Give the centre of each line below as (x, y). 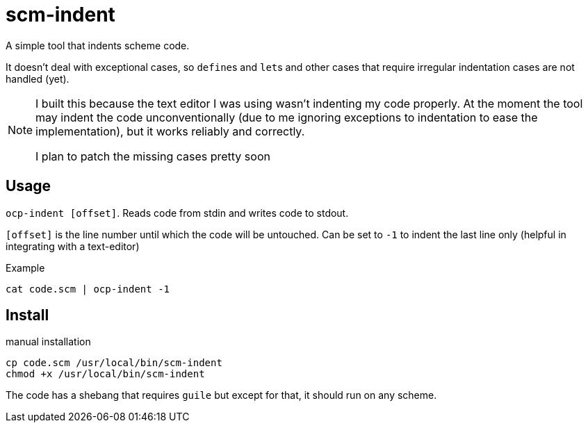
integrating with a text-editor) (73, 246)
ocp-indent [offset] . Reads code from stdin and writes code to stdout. (177, 213)
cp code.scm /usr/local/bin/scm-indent (114, 363)
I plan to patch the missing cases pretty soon (153, 156)
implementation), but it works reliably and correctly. (170, 131)
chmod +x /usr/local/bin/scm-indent (105, 374)
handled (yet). (38, 79)
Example (25, 267)
